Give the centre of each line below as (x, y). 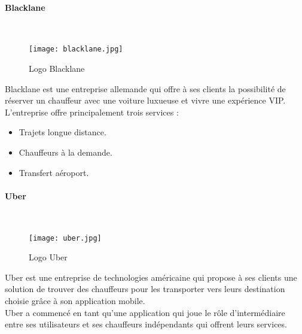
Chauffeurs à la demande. (65, 152)
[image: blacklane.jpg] (76, 49)
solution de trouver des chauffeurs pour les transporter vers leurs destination (145, 289)
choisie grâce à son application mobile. (75, 301)
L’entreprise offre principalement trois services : (92, 112)
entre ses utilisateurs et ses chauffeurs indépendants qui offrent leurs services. (146, 324)
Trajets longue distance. (62, 132)
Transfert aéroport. (54, 172)
